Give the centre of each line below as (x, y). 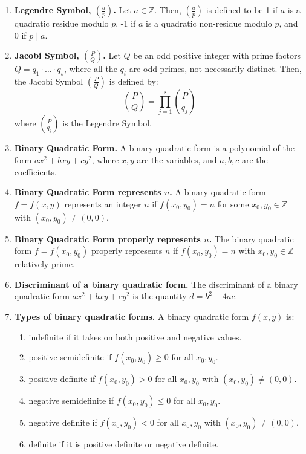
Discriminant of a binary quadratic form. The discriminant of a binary (156, 284)
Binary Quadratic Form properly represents (107, 238)
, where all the (90, 69)
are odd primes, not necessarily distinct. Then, (215, 69)
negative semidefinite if (71, 400)
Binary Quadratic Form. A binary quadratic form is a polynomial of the (154, 148)
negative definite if (63, 422)
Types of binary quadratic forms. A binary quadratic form (132, 316)
